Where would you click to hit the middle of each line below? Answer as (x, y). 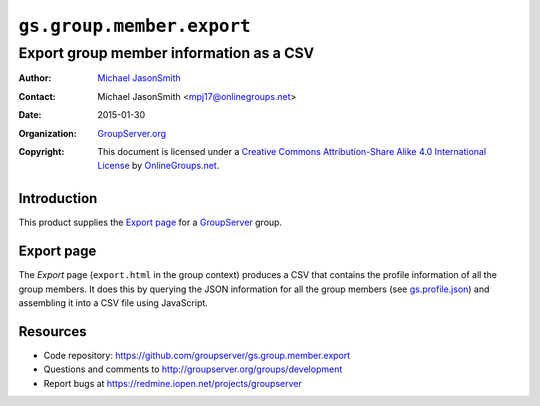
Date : (30, 115)
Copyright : (41, 151)
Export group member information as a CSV (166, 53)
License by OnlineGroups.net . (158, 166)
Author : (35, 78)
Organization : (47, 133)
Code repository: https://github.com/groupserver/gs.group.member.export (197, 355)
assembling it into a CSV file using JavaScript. (113, 302)
